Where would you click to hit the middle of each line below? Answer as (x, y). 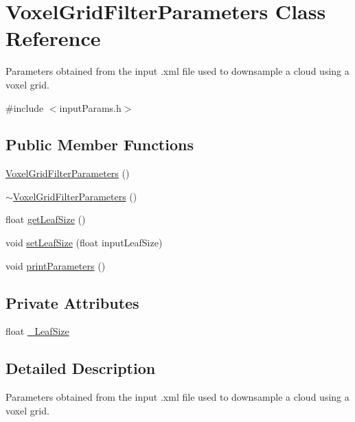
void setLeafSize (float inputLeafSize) (84, 243)
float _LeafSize (37, 331)
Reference (53, 38)
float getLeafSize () (46, 219)
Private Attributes (72, 302)
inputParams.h (90, 107)
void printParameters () (56, 265)
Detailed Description (81, 368)
